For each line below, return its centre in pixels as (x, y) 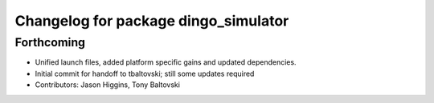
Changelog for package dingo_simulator (152, 21)
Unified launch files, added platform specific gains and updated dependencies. (166, 62)
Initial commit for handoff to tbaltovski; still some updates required (145, 73)
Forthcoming (50, 42)
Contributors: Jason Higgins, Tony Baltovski (108, 85)
